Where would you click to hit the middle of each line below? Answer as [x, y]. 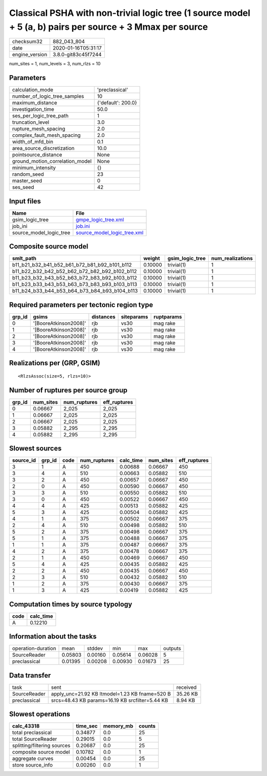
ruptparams [168, 317]
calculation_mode [33, 90]
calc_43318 [26, 726]
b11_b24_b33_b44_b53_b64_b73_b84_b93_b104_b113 [75, 291]
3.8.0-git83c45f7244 [77, 54]
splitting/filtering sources [41, 746]
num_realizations [232, 258]
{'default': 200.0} [117, 103]
